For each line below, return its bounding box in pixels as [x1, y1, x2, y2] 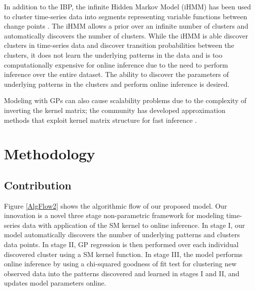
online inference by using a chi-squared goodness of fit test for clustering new [4, 258, 237, 269]
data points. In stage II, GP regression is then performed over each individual [4, 239, 239, 250]
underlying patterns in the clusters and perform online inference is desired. [4, 78, 230, 89]
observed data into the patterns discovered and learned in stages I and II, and [4, 268, 240, 278]
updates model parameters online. [4, 278, 107, 288]
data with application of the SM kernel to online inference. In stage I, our [22, 219, 245, 230]
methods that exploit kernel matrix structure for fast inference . [4, 114, 197, 125]
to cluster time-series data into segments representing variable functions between [4, 11, 248, 21]
